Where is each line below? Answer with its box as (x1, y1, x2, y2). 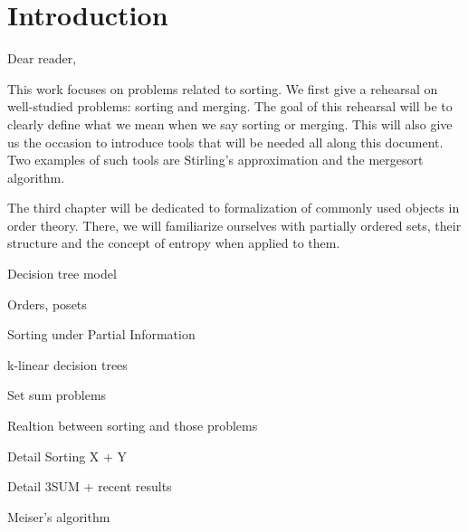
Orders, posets (7, 294, 87, 313)
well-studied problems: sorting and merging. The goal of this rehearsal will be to (7, 97, 453, 116)
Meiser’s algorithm (7, 507, 110, 526)
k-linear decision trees (7, 355, 128, 374)
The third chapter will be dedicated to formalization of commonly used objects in (7, 198, 460, 217)
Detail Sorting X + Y (7, 446, 128, 465)
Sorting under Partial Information (7, 325, 196, 344)
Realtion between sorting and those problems (7, 416, 258, 435)
